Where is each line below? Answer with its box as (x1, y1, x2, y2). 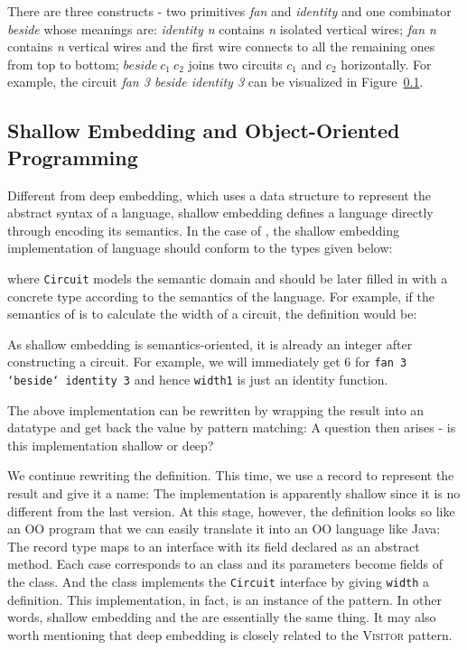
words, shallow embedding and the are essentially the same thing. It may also (7, 608, 436, 627)
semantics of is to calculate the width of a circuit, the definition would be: (7, 304, 417, 323)
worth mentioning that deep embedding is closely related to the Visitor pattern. (7, 625, 453, 644)
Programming (7, 143, 138, 171)
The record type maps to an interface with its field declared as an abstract (7, 536, 420, 555)
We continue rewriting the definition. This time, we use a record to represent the (7, 466, 454, 485)
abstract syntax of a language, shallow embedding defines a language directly (7, 203, 434, 222)
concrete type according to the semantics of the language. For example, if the (7, 286, 434, 305)
